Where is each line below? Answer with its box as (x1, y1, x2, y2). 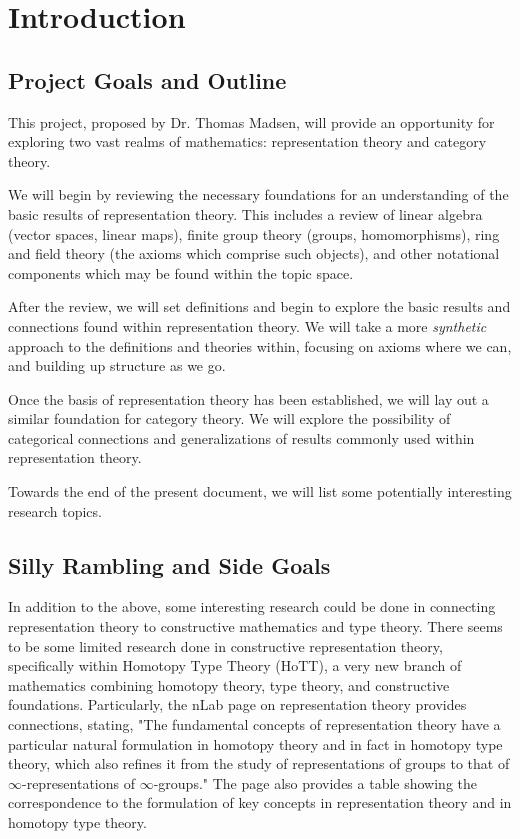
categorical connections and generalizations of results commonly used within (8, 427, 475, 448)
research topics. (8, 500, 102, 521)
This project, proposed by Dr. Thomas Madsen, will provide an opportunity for (8, 111, 495, 132)
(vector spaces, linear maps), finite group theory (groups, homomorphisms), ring (8, 223, 500, 244)
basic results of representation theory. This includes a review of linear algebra (8, 203, 483, 224)
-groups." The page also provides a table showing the (153, 772, 478, 793)
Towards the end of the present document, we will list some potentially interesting (8, 481, 512, 502)
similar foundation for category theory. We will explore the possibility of (8, 408, 451, 429)
